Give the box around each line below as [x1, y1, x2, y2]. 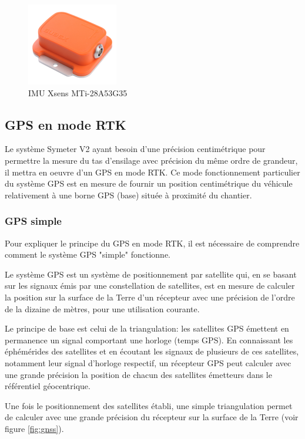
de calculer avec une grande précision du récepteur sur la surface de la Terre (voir [5, 411, 299, 423]
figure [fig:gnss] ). [5, 422, 64, 434]
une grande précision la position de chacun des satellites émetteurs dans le [5, 368, 272, 380]
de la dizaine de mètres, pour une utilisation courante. [5, 302, 200, 315]
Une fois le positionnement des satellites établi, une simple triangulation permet [5, 399, 293, 411]
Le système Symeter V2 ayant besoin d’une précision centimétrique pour [5, 143, 266, 155]
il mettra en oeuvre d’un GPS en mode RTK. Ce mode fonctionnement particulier [5, 166, 300, 178]
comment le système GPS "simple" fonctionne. [5, 248, 171, 261]
